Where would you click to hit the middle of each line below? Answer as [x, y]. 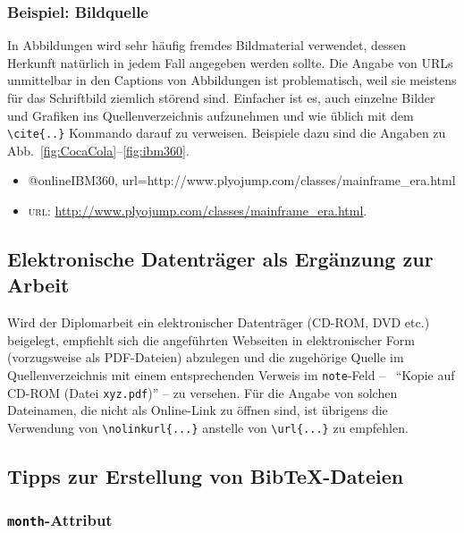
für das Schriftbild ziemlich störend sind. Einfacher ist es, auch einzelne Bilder [221, 97]
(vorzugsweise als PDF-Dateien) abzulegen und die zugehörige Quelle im [206, 357]
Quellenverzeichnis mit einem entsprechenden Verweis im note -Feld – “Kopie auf [231, 375]
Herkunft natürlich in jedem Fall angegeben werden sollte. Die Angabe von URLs [230, 62]
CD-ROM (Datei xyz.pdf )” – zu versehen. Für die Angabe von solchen [202, 392]
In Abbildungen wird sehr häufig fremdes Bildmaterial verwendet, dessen [207, 45]
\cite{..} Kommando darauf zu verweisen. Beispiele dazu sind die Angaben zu [227, 133]
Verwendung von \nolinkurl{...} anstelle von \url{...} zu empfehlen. [208, 427]
